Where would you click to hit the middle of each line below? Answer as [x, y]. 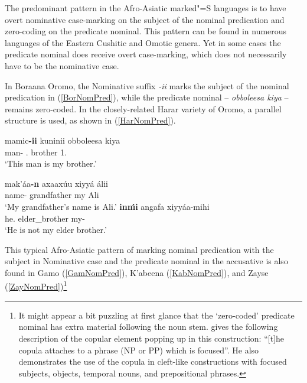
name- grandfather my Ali [52, 195]
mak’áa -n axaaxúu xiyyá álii [56, 183]
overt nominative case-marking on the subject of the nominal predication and [145, 19]
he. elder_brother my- [45, 218]
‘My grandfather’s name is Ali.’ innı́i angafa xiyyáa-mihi [107, 206]
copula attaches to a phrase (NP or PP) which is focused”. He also [139, 350]
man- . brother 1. [36, 152]
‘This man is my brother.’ [51, 163]
